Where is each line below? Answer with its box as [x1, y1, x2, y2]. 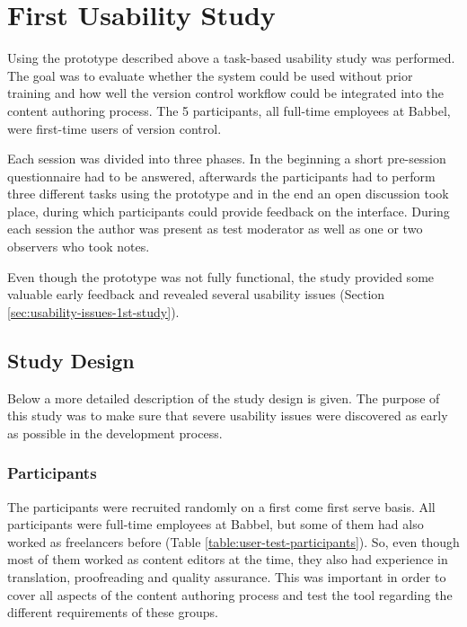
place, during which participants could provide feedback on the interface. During [7, 201, 450, 220]
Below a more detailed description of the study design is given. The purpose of [7, 388, 440, 407]
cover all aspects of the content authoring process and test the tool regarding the [7, 585, 453, 604]
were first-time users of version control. [7, 119, 222, 137]
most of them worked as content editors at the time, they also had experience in [7, 550, 448, 569]
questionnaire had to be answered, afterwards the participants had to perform [7, 166, 436, 185]
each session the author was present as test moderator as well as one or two [7, 219, 423, 238]
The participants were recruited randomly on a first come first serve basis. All [7, 497, 436, 516]
